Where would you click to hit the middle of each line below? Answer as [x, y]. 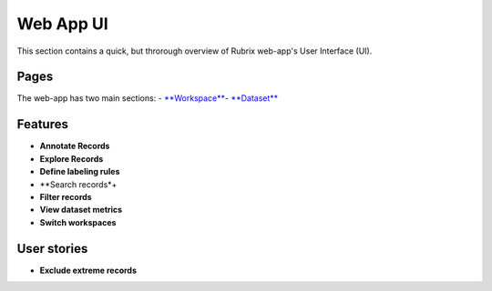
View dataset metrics [81, 210]
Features [42, 124]
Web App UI [62, 24]
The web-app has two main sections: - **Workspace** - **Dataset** [148, 98]
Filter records [66, 196]
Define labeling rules [80, 172]
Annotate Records [75, 146]
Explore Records [72, 158]
